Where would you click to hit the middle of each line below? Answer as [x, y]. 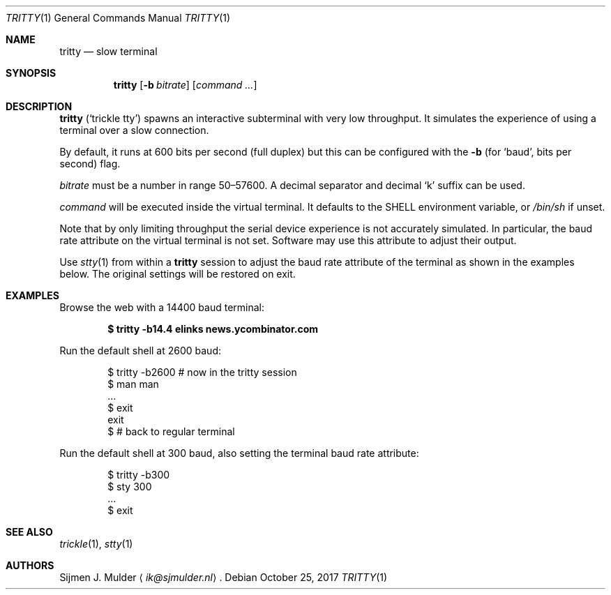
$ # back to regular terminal [171, 431]
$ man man [133, 384]
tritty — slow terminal [108, 51]
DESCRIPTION [39, 106]
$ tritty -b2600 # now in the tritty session [202, 372]
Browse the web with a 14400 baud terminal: [162, 307]
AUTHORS [30, 565]
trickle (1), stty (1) [96, 544]
